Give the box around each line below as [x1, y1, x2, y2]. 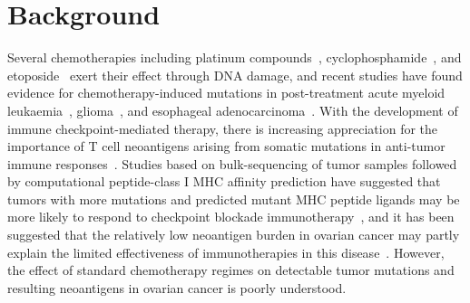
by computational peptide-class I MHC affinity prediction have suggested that [7, 172, 441, 191]
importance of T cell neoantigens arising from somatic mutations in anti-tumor [7, 137, 446, 156]
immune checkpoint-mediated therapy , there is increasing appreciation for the [7, 118, 438, 137]
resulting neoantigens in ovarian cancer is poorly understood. [7, 278, 347, 297]
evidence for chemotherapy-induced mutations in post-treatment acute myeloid [7, 83, 446, 102]
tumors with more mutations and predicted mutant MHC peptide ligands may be [7, 189, 460, 208]
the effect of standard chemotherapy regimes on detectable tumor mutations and [7, 260, 455, 279]
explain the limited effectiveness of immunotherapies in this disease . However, [7, 242, 445, 261]
